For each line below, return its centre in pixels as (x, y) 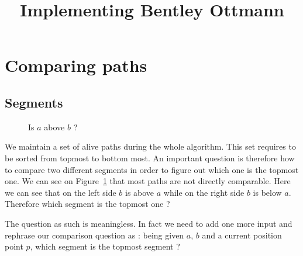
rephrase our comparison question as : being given (94, 235)
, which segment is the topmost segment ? (105, 246)
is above (140, 192)
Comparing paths (76, 65)
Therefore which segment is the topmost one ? (87, 204)
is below (267, 192)
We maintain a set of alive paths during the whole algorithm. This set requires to (150, 146)
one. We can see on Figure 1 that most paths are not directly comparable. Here (148, 181)
